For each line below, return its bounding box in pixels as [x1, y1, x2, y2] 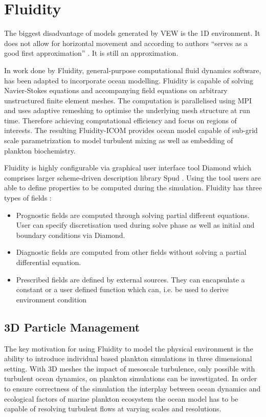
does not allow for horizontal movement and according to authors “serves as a [4, 37, 248, 48]
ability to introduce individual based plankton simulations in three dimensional [4, 353, 252, 364]
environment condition [16, 294, 87, 304]
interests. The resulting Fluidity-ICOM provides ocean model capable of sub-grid [4, 125, 258, 136]
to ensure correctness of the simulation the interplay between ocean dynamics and [4, 383, 261, 393]
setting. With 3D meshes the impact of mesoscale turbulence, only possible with [4, 363, 255, 374]
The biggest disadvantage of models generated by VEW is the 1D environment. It [4, 28, 260, 38]
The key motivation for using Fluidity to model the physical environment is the [4, 343, 253, 354]
